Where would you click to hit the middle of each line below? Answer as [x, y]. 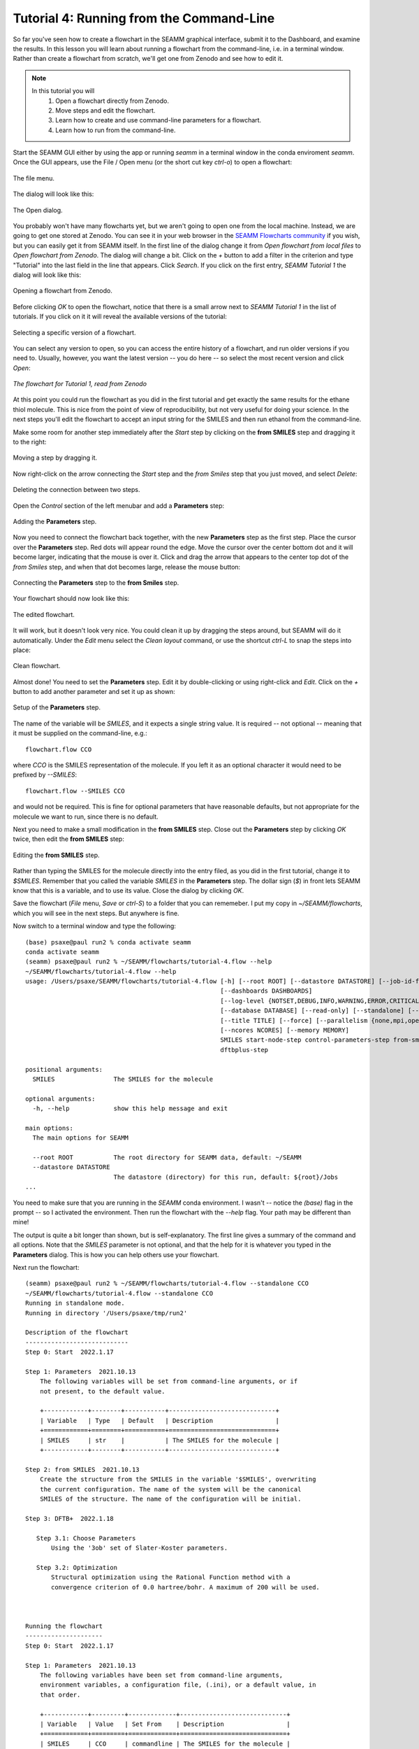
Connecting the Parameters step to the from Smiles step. [96, 582]
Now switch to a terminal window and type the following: [94, 926]
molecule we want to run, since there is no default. [86, 816]
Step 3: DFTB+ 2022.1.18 [70, 1518]
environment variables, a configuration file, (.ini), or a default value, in [178, 1685]
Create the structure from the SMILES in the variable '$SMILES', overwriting [178, 1479]
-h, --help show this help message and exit [130, 1109]
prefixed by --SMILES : [45, 775]
